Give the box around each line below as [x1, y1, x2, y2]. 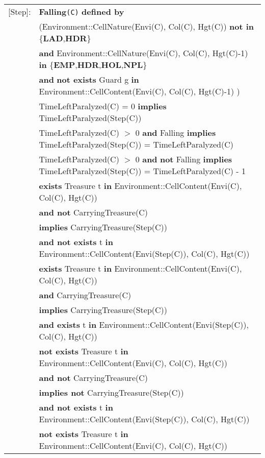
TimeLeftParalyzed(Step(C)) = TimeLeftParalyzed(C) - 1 [39, 165, 246, 177]
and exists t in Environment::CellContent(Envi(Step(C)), [39, 319, 249, 330]
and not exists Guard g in [39, 74, 139, 85]
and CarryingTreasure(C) [39, 289, 131, 301]
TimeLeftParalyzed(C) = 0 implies [39, 100, 167, 112]
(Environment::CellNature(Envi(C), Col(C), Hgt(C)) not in [39, 20, 254, 32]
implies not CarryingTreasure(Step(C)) [39, 387, 184, 398]
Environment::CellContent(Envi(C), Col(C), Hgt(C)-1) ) [39, 85, 240, 97]
